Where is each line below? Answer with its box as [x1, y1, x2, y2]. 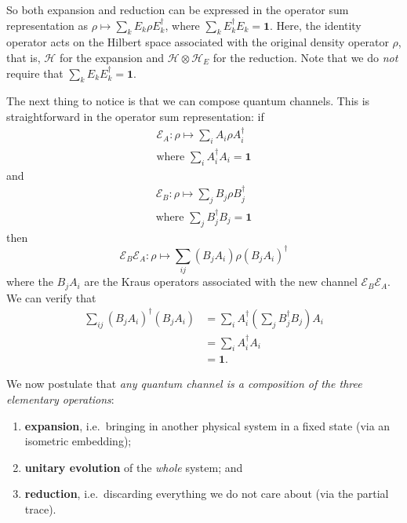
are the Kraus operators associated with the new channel [84, 273, 358, 290]
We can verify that [6, 289, 96, 305]
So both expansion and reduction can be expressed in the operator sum [6, 2, 349, 17]
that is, [6, 49, 41, 65]
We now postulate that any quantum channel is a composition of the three [6, 375, 362, 392]
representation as [6, 16, 89, 33]
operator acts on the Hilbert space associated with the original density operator [6, 34, 389, 50]
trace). [24, 500, 56, 517]
